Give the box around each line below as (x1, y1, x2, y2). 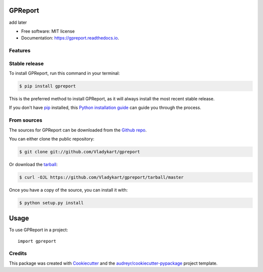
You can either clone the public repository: (9, 136, 94, 142)
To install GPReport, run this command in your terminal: (9, 71, 120, 76)
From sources (9, 117, 42, 124)
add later (9, 19, 27, 25)
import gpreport (18, 238, 56, 244)
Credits (9, 250, 27, 257)
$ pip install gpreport (19, 83, 76, 89)
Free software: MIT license (21, 28, 75, 34)
